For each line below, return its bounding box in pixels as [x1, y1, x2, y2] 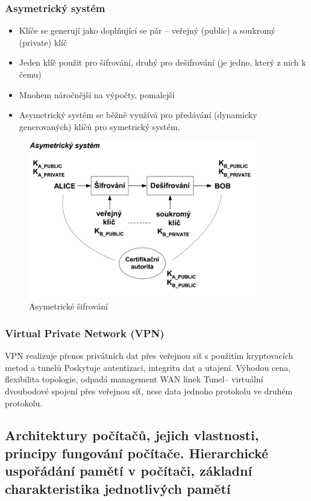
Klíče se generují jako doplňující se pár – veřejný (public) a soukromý [19, 24, 275, 37]
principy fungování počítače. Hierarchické [5, 443, 269, 462]
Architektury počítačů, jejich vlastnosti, [5, 426, 259, 444]
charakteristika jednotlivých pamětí [5, 479, 231, 497]
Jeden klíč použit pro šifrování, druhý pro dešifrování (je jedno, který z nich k [19, 56, 306, 69]
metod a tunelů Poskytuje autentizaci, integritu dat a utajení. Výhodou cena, [5, 361, 291, 373]
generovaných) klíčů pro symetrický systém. [19, 120, 180, 132]
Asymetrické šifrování [29, 300, 108, 313]
